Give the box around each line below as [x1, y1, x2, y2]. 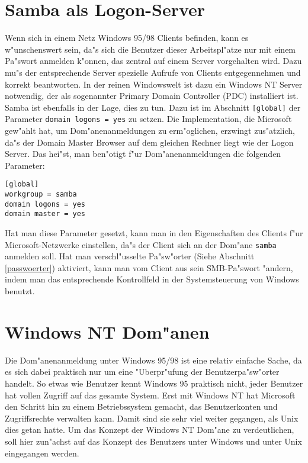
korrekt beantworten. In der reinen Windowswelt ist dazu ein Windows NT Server [5, 78, 303, 90]
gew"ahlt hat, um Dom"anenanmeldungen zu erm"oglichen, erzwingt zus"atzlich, [5, 124, 295, 136]
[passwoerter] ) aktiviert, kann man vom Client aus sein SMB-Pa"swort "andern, [5, 261, 293, 274]
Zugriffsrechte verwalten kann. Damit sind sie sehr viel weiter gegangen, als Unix [5, 411, 299, 424]
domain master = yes [5, 210, 86, 218]
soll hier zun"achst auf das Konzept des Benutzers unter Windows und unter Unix [5, 435, 302, 447]
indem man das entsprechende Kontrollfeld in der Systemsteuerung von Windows [5, 273, 299, 285]
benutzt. [5, 285, 35, 297]
